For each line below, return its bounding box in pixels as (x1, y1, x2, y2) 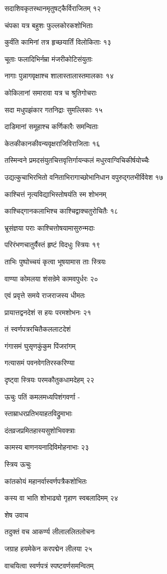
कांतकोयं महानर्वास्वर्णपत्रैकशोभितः (5, 475, 87, 486)
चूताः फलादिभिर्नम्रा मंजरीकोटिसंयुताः (5, 53, 93, 64)
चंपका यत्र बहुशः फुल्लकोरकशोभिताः (5, 20, 93, 30)
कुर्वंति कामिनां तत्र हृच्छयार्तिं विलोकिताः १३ (5, 37, 111, 47)
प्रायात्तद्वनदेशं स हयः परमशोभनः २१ (5, 307, 91, 317)
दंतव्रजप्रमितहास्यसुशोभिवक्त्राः (5, 425, 76, 435)
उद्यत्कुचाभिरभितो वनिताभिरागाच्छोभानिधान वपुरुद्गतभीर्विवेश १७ (5, 171, 163, 182)
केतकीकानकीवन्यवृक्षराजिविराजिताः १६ (5, 138, 100, 148)
